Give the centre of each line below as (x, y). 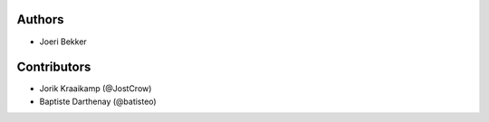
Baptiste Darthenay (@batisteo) (98, 101)
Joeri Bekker (63, 42)
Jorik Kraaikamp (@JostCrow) (96, 89)
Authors (40, 19)
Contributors (54, 67)
